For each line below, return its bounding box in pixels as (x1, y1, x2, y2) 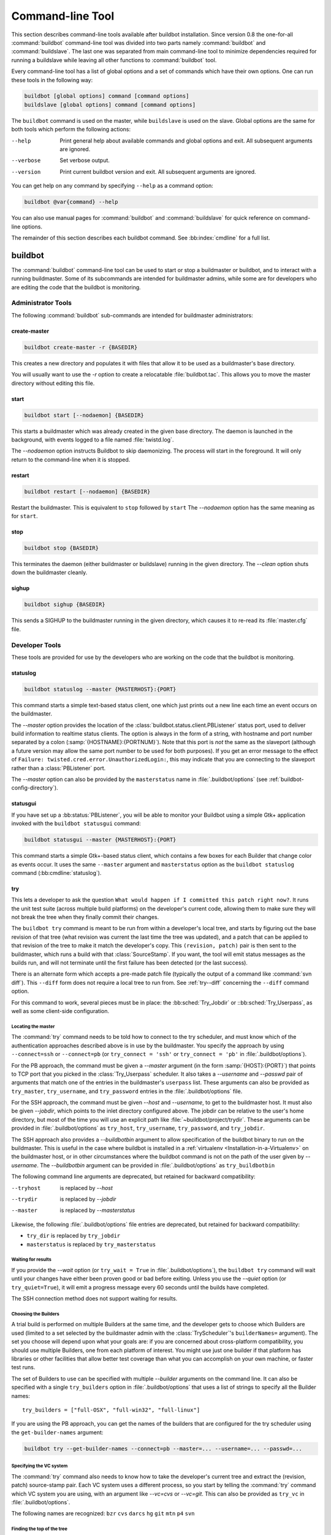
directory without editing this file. (11, 379, 95, 387)
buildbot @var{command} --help (24, 198, 119, 206)
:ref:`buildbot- (268, 775, 304, 783)
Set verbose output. (59, 157, 110, 164)
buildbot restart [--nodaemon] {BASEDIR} (24, 488, 151, 495)
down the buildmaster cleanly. (11, 569, 88, 577)
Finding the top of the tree (11, 1526, 67, 1532)
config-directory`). (11, 784, 58, 791)
